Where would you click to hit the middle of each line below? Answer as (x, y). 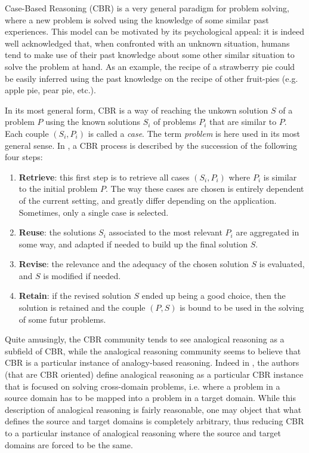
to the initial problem (58, 189)
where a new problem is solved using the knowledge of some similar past (137, 19)
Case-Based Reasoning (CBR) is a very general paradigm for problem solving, (147, 8)
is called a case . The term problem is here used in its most (194, 133)
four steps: (24, 157)
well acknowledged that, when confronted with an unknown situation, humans (147, 43)
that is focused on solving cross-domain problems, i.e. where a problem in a (143, 386)
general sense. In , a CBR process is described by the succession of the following (151, 145)
